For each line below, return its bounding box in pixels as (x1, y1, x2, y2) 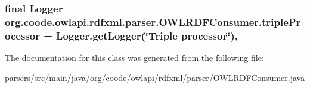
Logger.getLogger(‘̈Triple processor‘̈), (56, 28, 238, 43)
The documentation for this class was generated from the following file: (5, 51, 264, 64)
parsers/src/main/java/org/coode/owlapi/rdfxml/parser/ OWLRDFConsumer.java (5, 71, 305, 83)
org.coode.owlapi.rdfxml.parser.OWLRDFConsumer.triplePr (5, 14, 301, 29)
